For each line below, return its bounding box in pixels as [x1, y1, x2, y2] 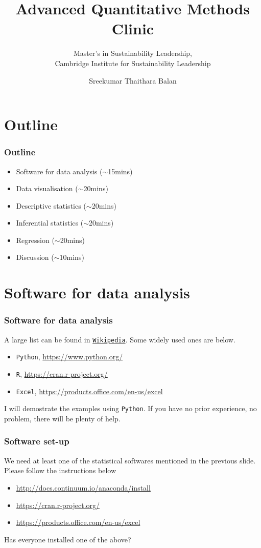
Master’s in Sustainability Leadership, [73, 48, 192, 58]
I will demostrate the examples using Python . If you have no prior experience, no [4, 403, 257, 414]
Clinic [111, 18, 154, 39]
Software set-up [4, 435, 69, 448]
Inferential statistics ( [16, 217, 84, 228]
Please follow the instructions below [4, 465, 116, 476]
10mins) [59, 252, 84, 262]
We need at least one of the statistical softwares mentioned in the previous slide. [4, 455, 256, 465]
